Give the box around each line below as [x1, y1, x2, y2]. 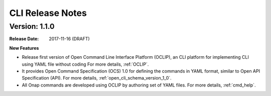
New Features [9, 45, 39, 51]
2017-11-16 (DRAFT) [49, 36, 90, 42]
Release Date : [9, 36, 39, 42]
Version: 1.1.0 [9, 22, 55, 31]
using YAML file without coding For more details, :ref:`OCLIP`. [22, 61, 149, 67]
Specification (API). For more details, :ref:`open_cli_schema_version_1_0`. [22, 75, 172, 81]
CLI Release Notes [9, 7, 87, 18]
